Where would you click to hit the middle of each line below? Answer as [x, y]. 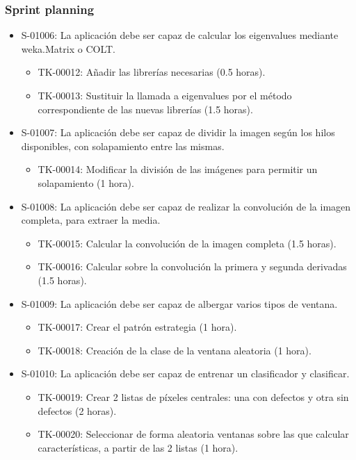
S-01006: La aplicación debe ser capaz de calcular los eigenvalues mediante [180, 35]
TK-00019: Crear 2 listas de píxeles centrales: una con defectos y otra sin [193, 396]
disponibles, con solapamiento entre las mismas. [123, 146]
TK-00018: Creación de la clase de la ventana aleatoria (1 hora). [175, 350]
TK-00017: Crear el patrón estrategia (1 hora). [137, 327]
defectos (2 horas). [77, 410]
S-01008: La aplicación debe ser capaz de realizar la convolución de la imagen [186, 206]
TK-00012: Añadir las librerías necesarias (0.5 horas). [152, 72]
